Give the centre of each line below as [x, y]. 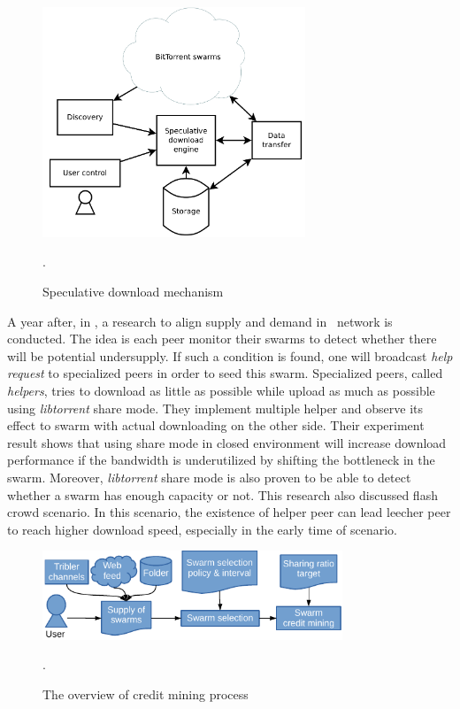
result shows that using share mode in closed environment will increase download [227, 442]
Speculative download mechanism [133, 291]
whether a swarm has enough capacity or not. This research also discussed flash [222, 494]
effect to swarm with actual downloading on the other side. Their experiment [216, 425]
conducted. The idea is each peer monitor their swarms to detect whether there [222, 339]
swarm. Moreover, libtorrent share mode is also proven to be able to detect [209, 477]
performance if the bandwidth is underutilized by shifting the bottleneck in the [221, 460]
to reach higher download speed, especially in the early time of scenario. [202, 529]
